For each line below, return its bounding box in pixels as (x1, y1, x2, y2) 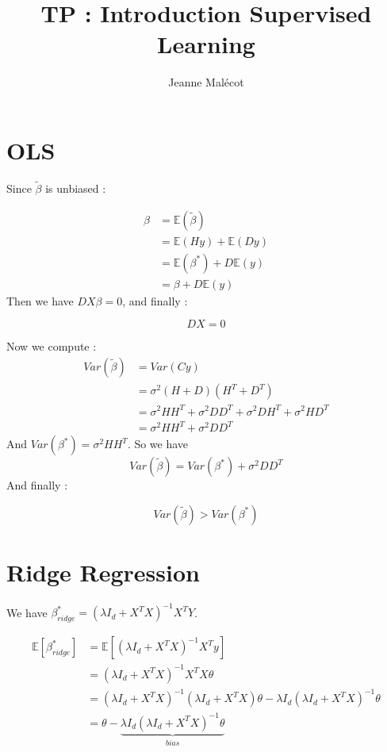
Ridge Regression (6, 555, 200, 588)
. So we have (127, 435, 189, 452)
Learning (157, 28, 255, 60)
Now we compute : (6, 338, 97, 355)
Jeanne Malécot (168, 74, 244, 90)
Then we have (6, 292, 74, 309)
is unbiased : (45, 180, 106, 197)
